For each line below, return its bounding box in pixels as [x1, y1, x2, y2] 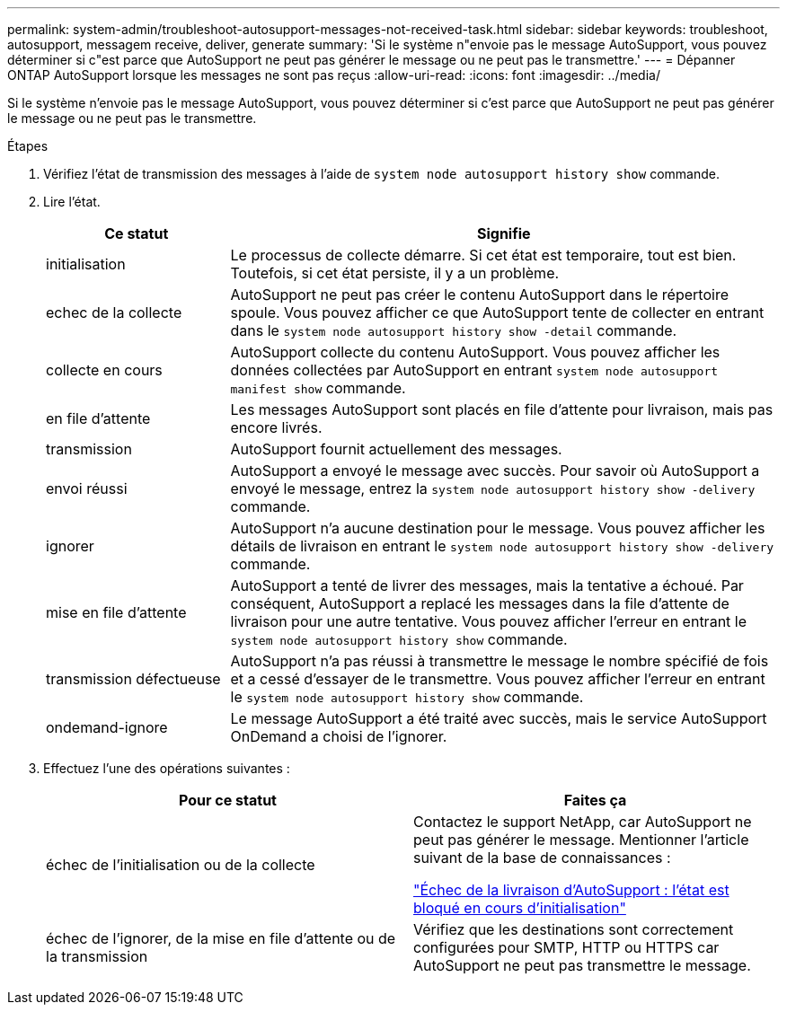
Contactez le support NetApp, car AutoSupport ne [413, 813, 752, 831]
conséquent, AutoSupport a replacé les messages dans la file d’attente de [230, 594, 730, 612]
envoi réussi [46, 480, 128, 497]
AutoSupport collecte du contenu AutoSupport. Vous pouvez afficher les [230, 343, 721, 361]
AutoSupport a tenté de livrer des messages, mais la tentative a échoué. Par [230, 576, 744, 594]
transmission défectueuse [46, 670, 221, 688]
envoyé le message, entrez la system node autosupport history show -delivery [230, 480, 756, 497]
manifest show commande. [230, 379, 406, 397]
